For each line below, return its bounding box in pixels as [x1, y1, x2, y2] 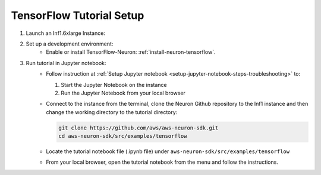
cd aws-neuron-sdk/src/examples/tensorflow [58, 133, 187, 140]
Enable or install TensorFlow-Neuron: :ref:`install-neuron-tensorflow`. [46, 48, 216, 56]
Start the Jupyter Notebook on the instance [61, 81, 167, 88]
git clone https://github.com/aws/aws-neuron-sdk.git [58, 124, 219, 131]
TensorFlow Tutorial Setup [11, 9, 144, 22]
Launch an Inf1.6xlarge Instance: [26, 30, 105, 37]
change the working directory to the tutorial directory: [46, 108, 178, 115]
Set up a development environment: [26, 40, 114, 47]
